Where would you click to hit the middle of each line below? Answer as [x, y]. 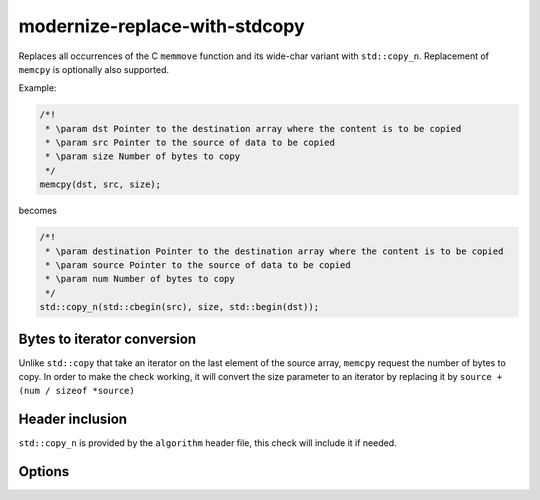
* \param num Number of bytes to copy [140, 279]
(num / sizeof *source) [76, 391]
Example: [37, 88]
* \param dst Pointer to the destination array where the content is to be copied [253, 128]
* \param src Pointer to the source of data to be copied [190, 143]
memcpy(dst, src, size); [100, 184]
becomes [37, 211]
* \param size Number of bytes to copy [142, 156]
